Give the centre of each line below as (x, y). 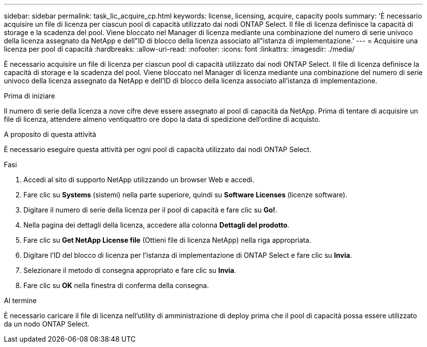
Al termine (20, 300)
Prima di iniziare (29, 96)
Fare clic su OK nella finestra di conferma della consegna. (116, 285)
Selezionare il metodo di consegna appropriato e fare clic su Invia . (130, 270)
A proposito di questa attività (50, 134)
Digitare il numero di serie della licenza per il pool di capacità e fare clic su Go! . (150, 210)
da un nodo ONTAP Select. (47, 324)
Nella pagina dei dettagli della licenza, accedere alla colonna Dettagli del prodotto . (156, 225)
